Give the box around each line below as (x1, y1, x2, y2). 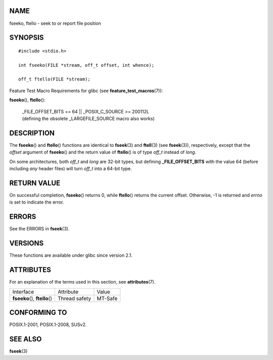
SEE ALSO (9, 335, 42, 343)
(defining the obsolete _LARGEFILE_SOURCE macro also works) (22, 115, 155, 122)
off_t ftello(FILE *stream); (18, 76, 90, 82)
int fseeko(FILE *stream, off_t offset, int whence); (18, 62, 154, 68)
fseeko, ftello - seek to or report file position (9, 20, 101, 26)
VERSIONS (9, 239, 44, 248)
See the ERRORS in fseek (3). (9, 226, 70, 232)
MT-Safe (97, 295, 118, 302)
